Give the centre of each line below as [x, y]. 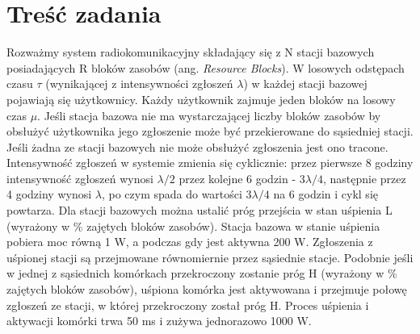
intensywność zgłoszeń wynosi [80, 178]
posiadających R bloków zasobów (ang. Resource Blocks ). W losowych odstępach [206, 67]
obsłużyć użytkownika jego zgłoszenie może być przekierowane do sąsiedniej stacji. [210, 131]
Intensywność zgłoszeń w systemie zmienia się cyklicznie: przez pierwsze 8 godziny [210, 163]
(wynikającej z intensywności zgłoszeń [139, 83]
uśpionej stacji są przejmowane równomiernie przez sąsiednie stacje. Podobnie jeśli [210, 257]
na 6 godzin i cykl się [325, 194]
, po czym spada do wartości [172, 194]
